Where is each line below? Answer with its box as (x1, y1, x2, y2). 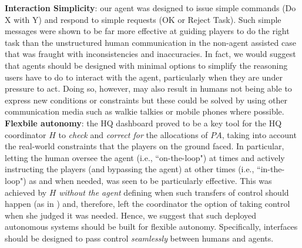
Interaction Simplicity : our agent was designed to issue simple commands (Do (5, 2, 296, 14)
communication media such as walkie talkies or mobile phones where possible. (5, 105, 284, 118)
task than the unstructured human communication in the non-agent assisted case (5, 36, 296, 48)
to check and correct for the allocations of (58, 128, 208, 140)
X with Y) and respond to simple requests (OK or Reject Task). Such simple (5, 13, 281, 25)
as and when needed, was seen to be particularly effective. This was (29, 174, 272, 186)
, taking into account (222, 128, 297, 140)
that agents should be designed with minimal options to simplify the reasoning (5, 59, 288, 71)
